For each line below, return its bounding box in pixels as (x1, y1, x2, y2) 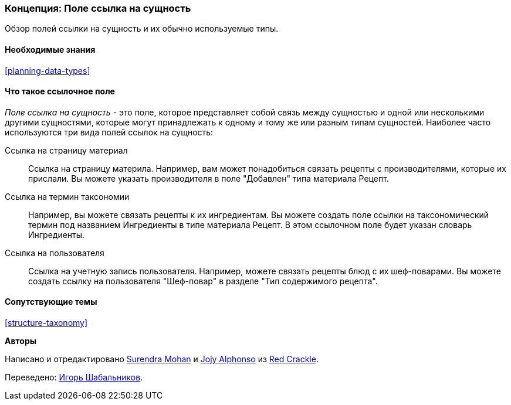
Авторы (5, 336, 37, 346)
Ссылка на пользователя (5, 247, 104, 258)
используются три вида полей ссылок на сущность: (5, 127, 214, 137)
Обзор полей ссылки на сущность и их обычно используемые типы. (5, 23, 279, 34)
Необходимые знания (5, 44, 96, 55)
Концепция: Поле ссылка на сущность (5, 2, 191, 14)
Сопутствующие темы (5, 297, 97, 307)
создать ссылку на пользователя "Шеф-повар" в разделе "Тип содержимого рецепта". (28, 275, 378, 286)
